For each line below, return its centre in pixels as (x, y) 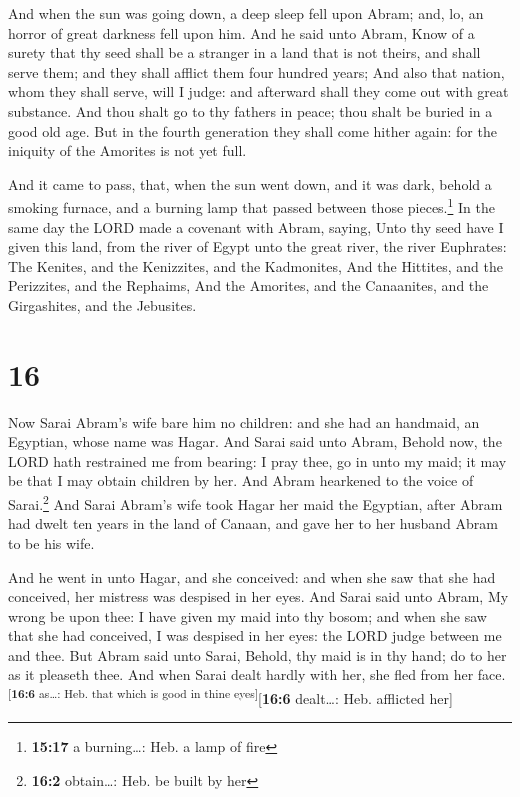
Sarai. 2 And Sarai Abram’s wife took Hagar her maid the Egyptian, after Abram (255, 502)
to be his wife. (51, 542)
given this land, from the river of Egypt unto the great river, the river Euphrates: (257, 246)
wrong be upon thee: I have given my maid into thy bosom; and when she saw (247, 615)
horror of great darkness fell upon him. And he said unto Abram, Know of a (241, 32)
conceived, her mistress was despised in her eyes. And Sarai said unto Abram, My (258, 596)
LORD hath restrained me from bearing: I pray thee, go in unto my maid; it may (257, 460)
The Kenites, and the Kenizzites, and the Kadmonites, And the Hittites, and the (255, 265)
